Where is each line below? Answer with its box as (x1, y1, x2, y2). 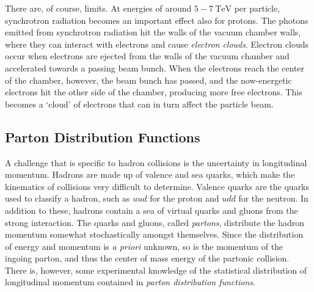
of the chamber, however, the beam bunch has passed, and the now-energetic (5, 73, 292, 86)
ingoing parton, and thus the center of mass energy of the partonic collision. (5, 252, 290, 265)
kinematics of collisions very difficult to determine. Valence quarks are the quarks (5, 180, 309, 192)
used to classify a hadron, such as (5, 192, 130, 205)
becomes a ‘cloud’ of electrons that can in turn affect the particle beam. (5, 97, 274, 110)
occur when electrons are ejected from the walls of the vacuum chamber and (5, 49, 290, 62)
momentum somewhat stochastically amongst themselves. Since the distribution (5, 228, 304, 241)
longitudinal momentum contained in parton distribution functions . (5, 276, 255, 288)
